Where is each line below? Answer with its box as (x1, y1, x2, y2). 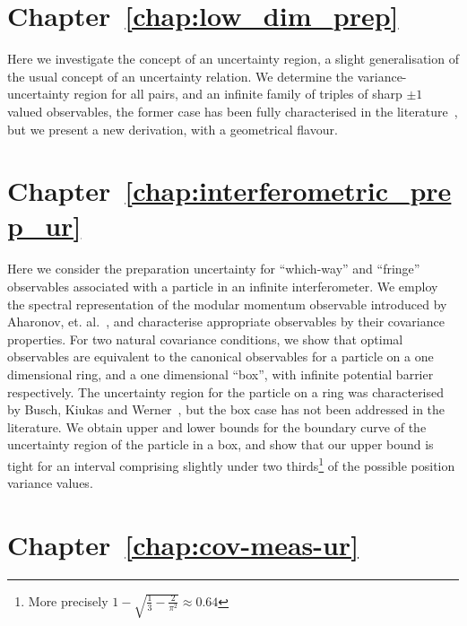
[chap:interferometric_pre (125, 172, 452, 209)
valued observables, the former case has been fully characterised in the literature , (7, 101, 458, 120)
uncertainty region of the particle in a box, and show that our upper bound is (7, 435, 434, 454)
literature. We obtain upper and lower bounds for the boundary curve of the (7, 417, 427, 436)
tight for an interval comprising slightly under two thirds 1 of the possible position (7, 453, 455, 474)
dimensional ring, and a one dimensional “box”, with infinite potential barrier (7, 364, 434, 383)
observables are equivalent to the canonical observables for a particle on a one (7, 347, 434, 366)
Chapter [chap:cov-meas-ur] (7, 526, 359, 562)
